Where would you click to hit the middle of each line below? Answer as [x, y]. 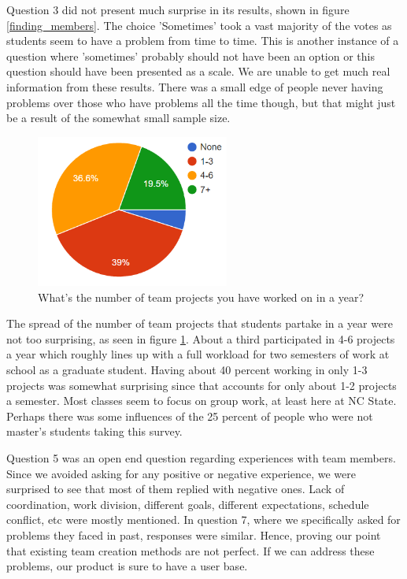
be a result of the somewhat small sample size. [118, 118]
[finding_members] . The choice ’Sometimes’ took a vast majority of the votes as [199, 25]
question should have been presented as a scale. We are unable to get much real [198, 71]
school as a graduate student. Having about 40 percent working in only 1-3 [187, 370]
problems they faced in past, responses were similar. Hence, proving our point [194, 534]
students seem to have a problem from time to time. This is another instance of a [203, 41]
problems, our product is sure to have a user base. [127, 566]
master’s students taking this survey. [94, 431]
